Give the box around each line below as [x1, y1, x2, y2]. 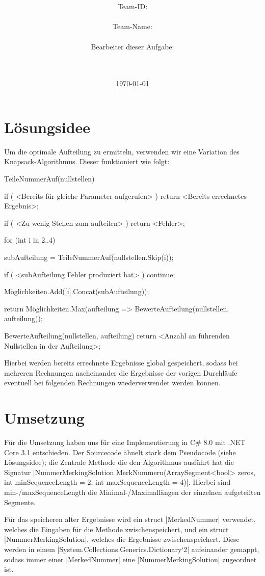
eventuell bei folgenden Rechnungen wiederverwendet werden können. [4, 377, 221, 388]
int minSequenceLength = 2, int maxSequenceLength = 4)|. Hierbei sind [4, 477, 231, 487]
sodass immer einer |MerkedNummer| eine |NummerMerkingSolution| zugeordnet [4, 554, 257, 564]
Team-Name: [113, 21, 152, 32]
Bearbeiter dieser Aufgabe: [91, 41, 174, 51]
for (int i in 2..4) [4, 234, 56, 245]
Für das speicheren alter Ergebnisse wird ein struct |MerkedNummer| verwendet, [4, 514, 256, 525]
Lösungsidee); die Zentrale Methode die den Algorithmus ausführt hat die [4, 457, 234, 467]
